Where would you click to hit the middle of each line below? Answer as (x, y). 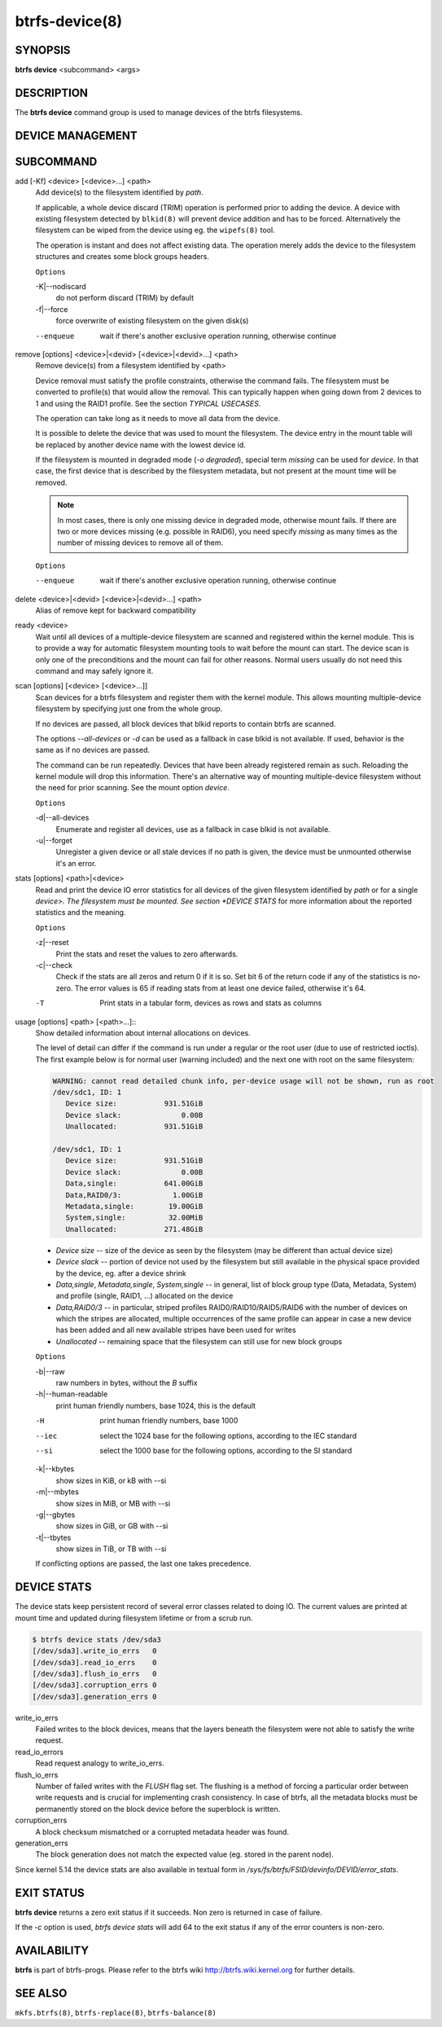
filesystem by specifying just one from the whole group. (129, 709)
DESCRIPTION (52, 92)
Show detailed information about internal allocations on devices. (143, 1033)
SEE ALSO (41, 1993)
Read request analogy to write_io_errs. (100, 1763)
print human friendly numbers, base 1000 (169, 1421)
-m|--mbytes (57, 1492)
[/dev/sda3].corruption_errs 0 (95, 1685)
